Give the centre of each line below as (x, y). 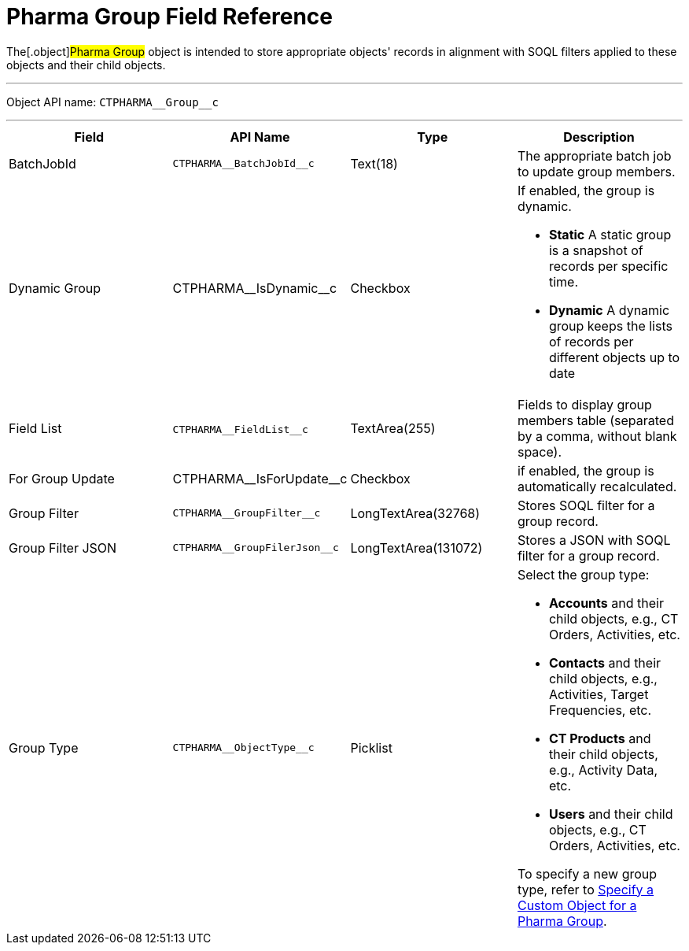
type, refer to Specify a (586, 889)
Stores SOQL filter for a (586, 505)
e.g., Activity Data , (603, 770)
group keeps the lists (610, 326)
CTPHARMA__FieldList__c (240, 429)
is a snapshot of (596, 250)
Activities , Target (599, 694)
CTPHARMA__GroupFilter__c (247, 513)
